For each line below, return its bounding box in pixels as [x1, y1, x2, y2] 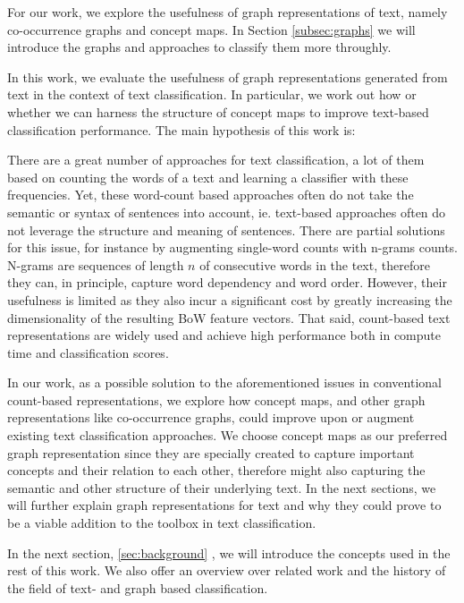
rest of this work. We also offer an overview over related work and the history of [7, 561, 446, 580]
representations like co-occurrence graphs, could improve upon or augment [7, 408, 415, 427]
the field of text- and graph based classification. [7, 578, 268, 597]
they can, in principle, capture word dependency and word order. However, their [7, 273, 447, 292]
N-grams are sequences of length [7, 255, 184, 274]
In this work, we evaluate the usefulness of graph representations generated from [7, 67, 448, 86]
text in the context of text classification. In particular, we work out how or [7, 85, 417, 104]
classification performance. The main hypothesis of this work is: [7, 120, 356, 139]
